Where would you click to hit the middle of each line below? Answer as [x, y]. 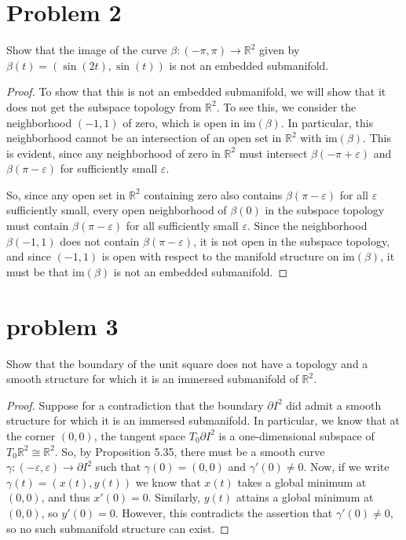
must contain [38, 226]
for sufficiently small [109, 168]
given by [280, 50]
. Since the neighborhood [307, 226]
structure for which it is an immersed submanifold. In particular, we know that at [203, 420]
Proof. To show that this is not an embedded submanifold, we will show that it [196, 91]
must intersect [273, 153]
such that [118, 467]
